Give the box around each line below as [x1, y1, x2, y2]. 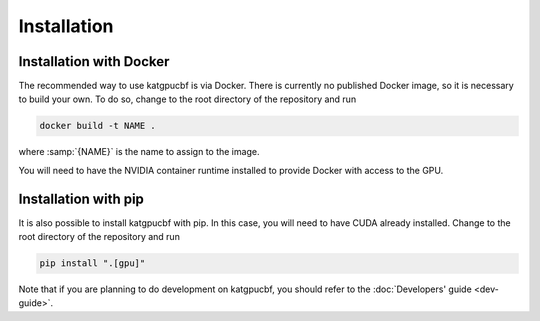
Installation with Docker [18, 53, 170, 70]
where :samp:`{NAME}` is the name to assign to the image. [18, 146, 260, 158]
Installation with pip [18, 190, 145, 207]
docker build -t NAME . [39, 120, 157, 132]
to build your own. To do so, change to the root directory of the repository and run [18, 93, 357, 105]
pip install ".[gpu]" [39, 258, 146, 269]
